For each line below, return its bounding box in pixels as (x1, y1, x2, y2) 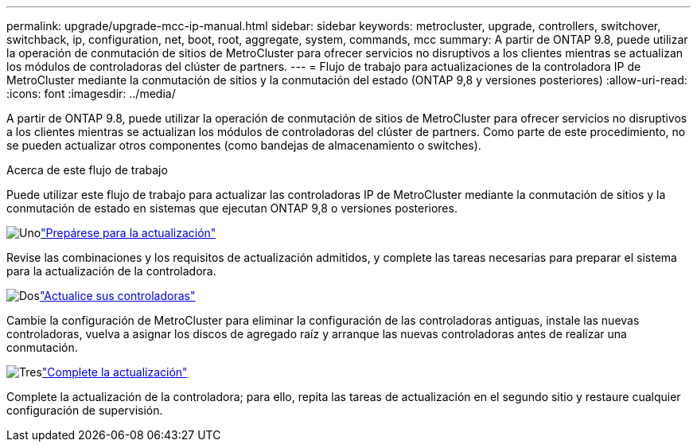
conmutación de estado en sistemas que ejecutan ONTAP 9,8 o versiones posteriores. (6, 201, 458, 215)
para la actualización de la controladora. (6, 264, 216, 278)
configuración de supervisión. (6, 403, 163, 417)
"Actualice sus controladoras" (39, 289, 196, 302)
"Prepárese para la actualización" (41, 226, 216, 240)
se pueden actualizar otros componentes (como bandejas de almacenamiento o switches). (6, 138, 481, 152)
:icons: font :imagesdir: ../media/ (6, 87, 176, 100)
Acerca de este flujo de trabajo (6, 163, 168, 177)
